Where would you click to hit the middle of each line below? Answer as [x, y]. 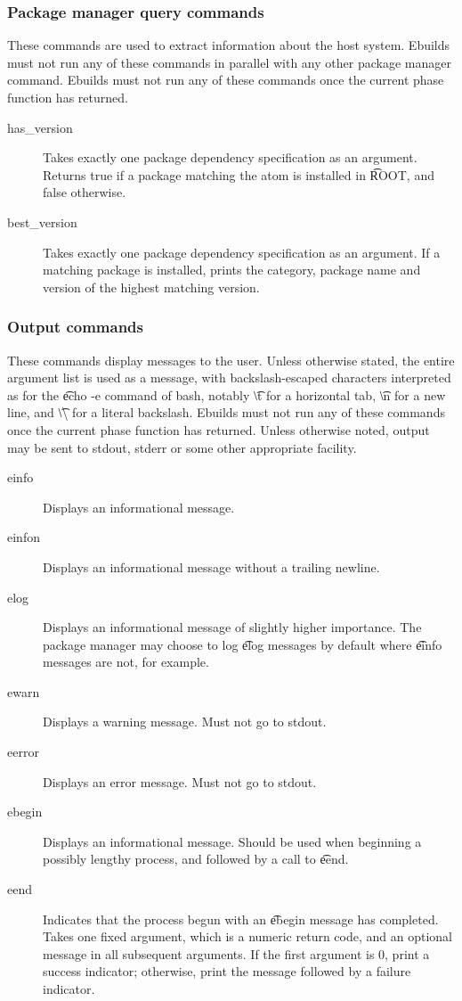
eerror [23, 752]
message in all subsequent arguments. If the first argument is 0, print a [236, 953]
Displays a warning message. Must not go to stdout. [185, 722]
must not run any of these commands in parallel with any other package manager [229, 62]
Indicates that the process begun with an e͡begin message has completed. [241, 919]
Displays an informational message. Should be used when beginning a [232, 841]
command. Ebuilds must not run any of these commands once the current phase [226, 80]
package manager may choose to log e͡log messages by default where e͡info [243, 644]
